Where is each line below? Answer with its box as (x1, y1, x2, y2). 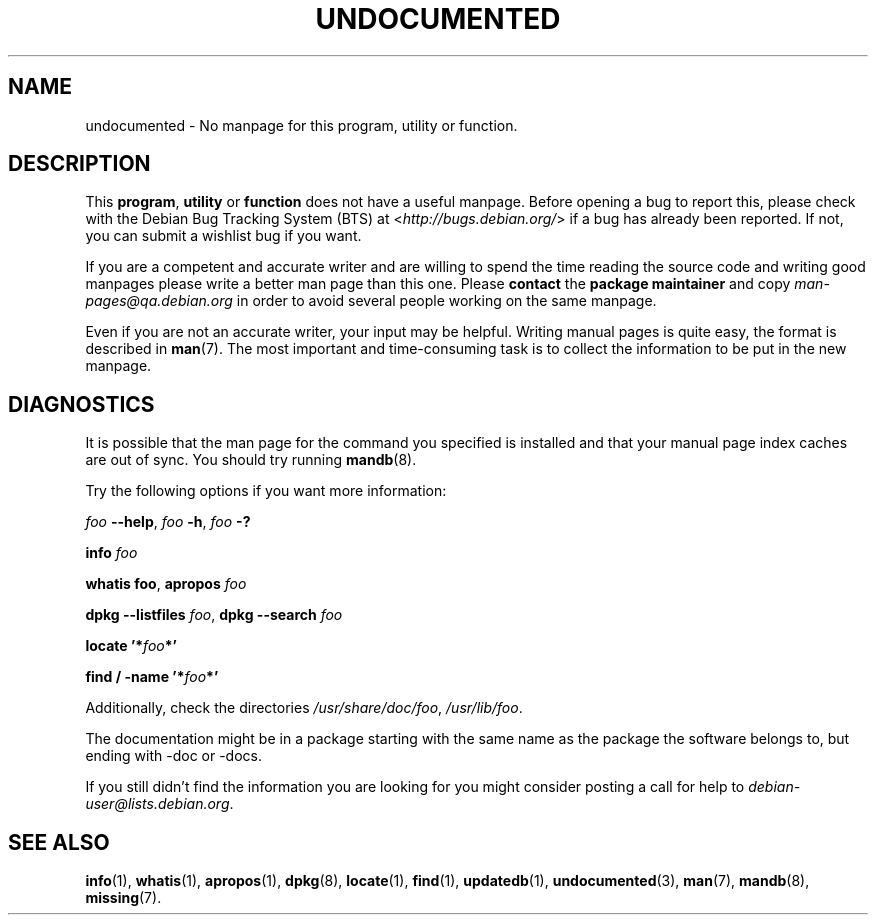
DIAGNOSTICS (8, 391, 155, 417)
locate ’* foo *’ (85, 637, 177, 655)
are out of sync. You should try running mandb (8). (85, 451, 417, 469)
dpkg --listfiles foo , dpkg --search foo (85, 606, 343, 624)
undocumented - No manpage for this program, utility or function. (85, 116, 518, 134)
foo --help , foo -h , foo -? (85, 513, 251, 531)
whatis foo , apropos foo (85, 575, 247, 593)
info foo (85, 544, 138, 562)
